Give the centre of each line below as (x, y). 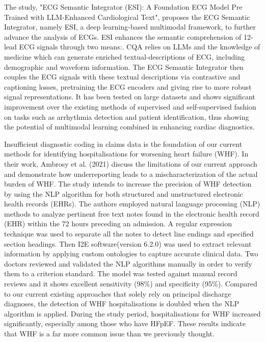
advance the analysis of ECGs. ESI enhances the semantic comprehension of (123, 36)
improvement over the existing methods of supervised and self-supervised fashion (130, 106)
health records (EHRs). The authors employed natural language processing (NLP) (132, 204)
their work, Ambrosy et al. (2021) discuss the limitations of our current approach (131, 163)
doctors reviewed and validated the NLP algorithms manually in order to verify (128, 263)
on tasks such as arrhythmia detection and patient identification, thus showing (127, 116)
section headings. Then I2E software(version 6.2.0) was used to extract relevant (128, 243)
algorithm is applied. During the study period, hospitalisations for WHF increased (132, 313)
